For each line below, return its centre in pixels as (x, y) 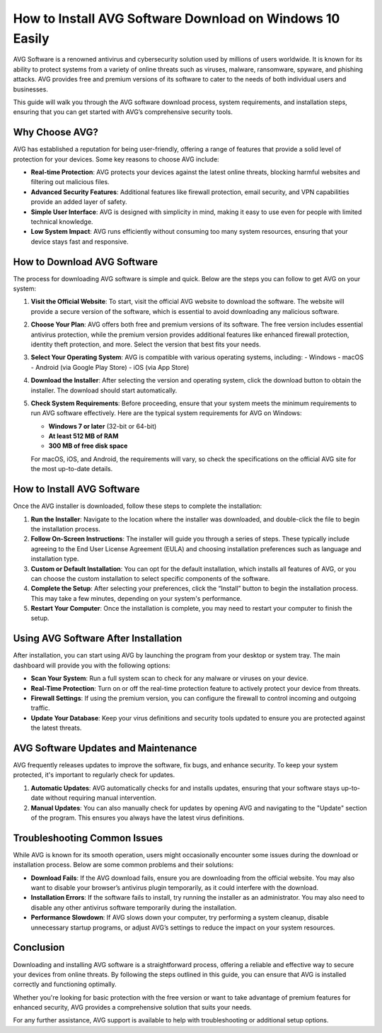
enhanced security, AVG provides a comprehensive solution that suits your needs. (133, 1007)
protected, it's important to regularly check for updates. (94, 775)
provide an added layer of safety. (79, 202)
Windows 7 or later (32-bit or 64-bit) (103, 426)
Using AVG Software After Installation (98, 639)
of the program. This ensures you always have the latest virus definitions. (138, 818)
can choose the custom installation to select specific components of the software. (150, 578)
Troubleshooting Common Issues (88, 838)
